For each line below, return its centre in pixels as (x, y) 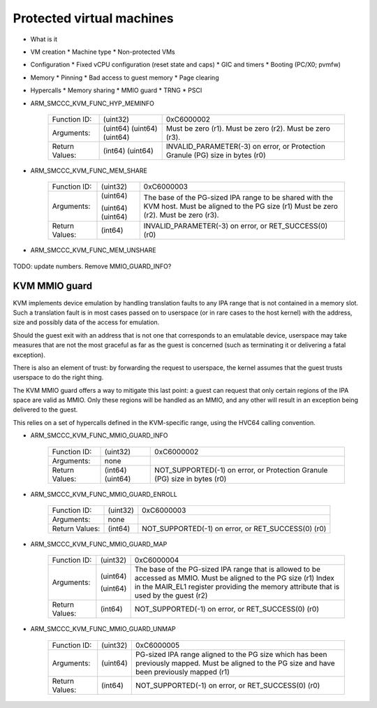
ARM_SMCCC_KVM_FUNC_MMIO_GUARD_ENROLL (104, 494)
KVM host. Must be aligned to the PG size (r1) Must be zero (241, 206)
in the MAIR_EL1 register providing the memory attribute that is (237, 587)
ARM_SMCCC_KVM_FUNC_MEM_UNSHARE (93, 250)
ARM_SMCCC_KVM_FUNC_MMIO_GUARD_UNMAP (103, 629)
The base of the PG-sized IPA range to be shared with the (238, 198)
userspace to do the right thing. (58, 377)
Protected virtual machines (93, 18)
